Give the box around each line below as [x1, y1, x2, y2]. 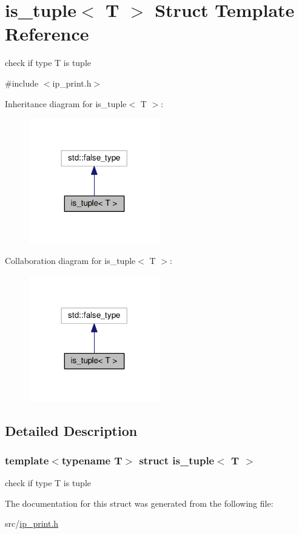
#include [5, 76, 39, 89]
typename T [61, 452, 123, 467]
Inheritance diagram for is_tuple [5, 97, 127, 110]
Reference [5, 21, 89, 46]
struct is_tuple [139, 452, 215, 467]
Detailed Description [5, 421, 138, 440]
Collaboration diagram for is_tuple [5, 254, 136, 267]
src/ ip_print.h [5, 517, 59, 530]
